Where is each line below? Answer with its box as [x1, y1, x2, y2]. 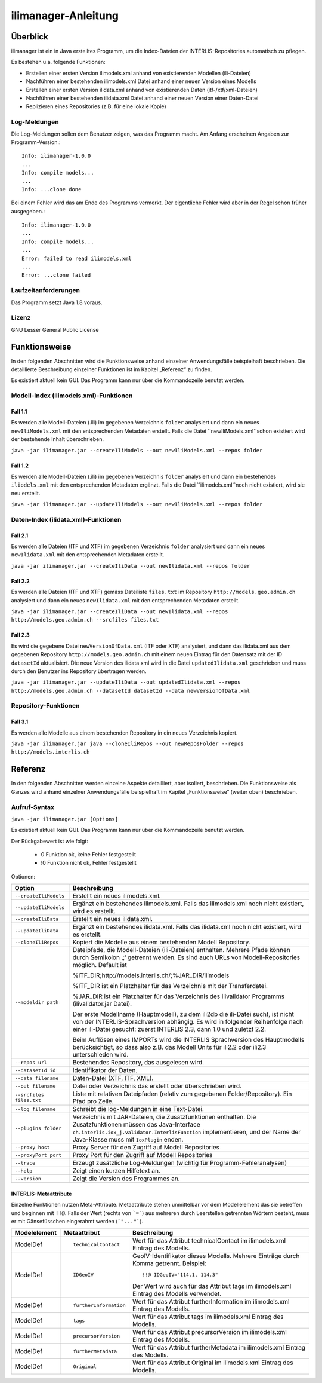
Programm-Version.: [11, 138, 61, 146]
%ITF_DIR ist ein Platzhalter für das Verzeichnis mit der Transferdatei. [72, 982, 268, 990]
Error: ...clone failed [21, 272, 91, 279]
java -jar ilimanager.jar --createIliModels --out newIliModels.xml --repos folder [11, 447, 263, 454]
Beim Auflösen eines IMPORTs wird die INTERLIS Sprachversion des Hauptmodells [72, 1036, 305, 1044]
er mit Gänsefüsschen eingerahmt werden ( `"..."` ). [11, 1218, 143, 1225]
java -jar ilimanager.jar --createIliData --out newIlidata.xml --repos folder [11, 562, 250, 569]
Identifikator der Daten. [72, 1066, 138, 1075]
